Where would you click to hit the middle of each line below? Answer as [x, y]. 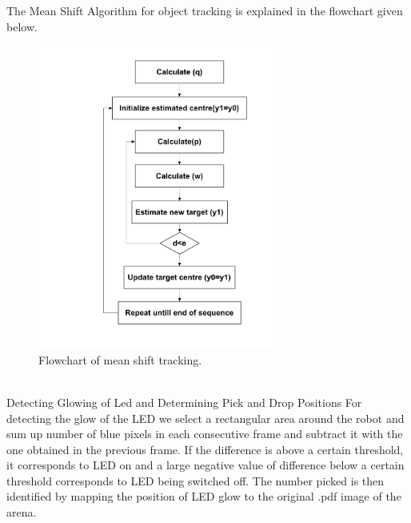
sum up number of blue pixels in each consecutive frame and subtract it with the [205, 434]
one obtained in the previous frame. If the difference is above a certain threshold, [205, 449]
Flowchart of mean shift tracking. [120, 359]
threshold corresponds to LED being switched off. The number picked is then [196, 480]
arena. [22, 512]
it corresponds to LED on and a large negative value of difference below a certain [205, 465]
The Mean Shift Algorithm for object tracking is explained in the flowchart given [205, 10]
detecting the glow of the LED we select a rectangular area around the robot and [205, 418]
